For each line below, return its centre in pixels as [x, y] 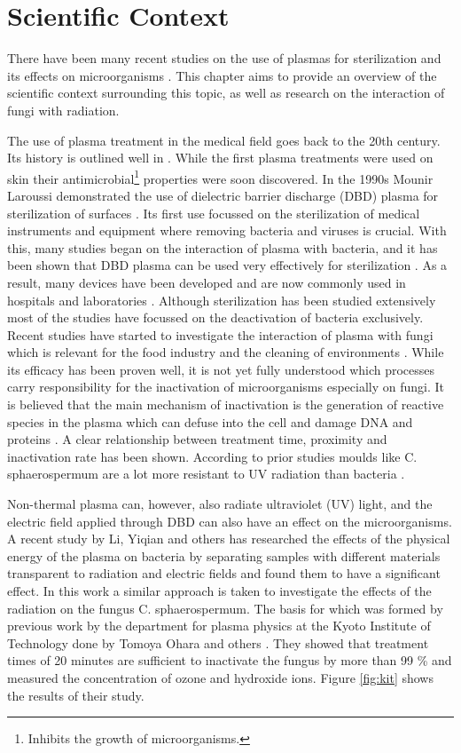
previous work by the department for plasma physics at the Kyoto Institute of [219, 626]
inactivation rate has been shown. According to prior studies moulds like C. [212, 456]
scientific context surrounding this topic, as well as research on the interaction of [226, 93]
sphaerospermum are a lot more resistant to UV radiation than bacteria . [206, 474]
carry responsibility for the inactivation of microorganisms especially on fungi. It [226, 387]
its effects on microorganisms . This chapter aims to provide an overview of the [222, 75]
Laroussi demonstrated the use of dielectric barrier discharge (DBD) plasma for [223, 195]
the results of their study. [76, 695]
